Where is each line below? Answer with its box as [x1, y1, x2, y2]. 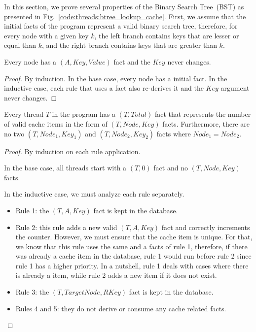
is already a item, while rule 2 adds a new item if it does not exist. [15, 270, 217, 280]
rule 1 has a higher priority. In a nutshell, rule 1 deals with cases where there [15, 260, 249, 270]
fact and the [113, 56, 150, 66]
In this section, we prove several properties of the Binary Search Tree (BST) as [4, 1, 244, 11]
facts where [156, 128, 191, 138]
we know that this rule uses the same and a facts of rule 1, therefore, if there [15, 241, 248, 251]
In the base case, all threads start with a [4, 163, 127, 173]
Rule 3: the [15, 287, 49, 297]
